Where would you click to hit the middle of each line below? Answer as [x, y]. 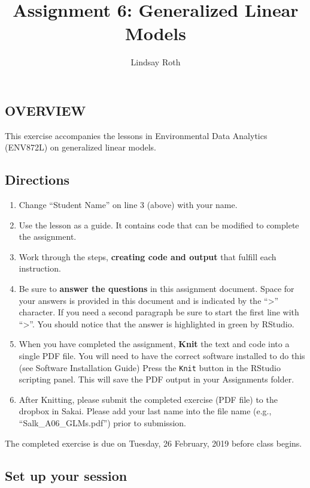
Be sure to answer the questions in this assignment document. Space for [156, 289]
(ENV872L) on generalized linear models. [80, 147]
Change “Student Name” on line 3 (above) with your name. [128, 205]
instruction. [40, 268]
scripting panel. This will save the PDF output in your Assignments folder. [156, 379]
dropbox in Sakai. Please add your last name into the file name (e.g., [145, 411]
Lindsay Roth [156, 62]
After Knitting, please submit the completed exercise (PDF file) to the [148, 399]
